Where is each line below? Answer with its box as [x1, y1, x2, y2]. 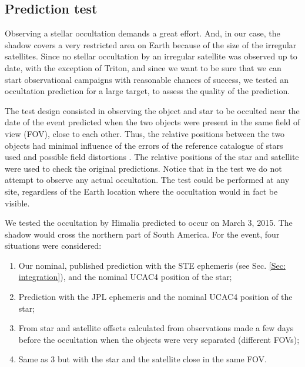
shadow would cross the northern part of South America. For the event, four [5, 228, 280, 240]
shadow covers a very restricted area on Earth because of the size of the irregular [5, 38, 297, 51]
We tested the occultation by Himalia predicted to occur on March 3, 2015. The [5, 216, 293, 229]
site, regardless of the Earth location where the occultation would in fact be [5, 185, 278, 197]
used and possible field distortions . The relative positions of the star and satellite [5, 151, 299, 163]
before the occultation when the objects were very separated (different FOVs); [18, 333, 300, 345]
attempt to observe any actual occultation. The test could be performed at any [5, 174, 290, 186]
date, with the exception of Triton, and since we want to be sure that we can [5, 61, 281, 74]
